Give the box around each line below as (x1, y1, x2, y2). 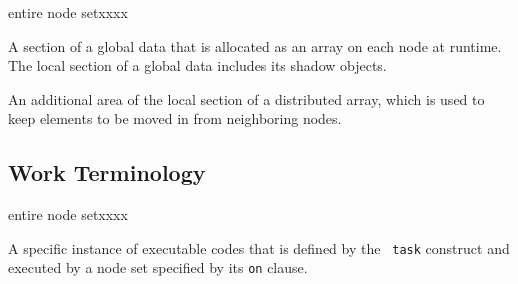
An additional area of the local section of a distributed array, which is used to (8, 88, 485, 109)
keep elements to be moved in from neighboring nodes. (8, 108, 342, 129)
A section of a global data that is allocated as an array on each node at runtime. (8, 35, 502, 56)
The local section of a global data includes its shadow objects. (8, 55, 387, 76)
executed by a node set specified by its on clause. (8, 257, 308, 278)
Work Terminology (8, 157, 206, 188)
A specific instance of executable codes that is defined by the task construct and (8, 237, 510, 258)
